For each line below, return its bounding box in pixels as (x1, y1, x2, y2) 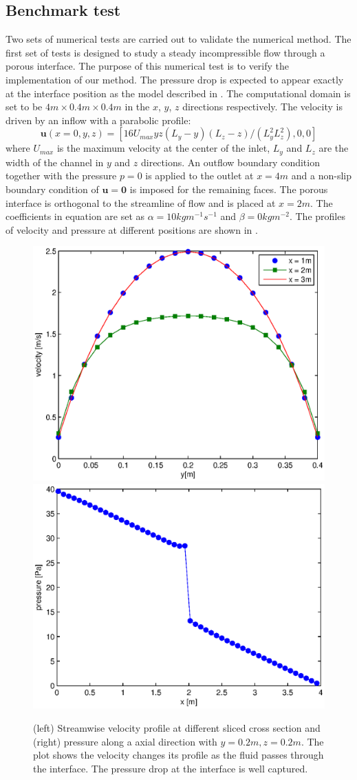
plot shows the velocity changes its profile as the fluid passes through (33, 748, 324, 762)
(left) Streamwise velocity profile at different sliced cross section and (33, 720, 321, 734)
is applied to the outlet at (145, 168, 254, 183)
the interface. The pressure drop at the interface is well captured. (33, 761, 308, 775)
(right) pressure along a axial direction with (33, 734, 217, 748)
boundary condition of (6, 182, 99, 196)
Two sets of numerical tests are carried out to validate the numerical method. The (6, 32, 351, 46)
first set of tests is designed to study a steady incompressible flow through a (6, 45, 325, 59)
